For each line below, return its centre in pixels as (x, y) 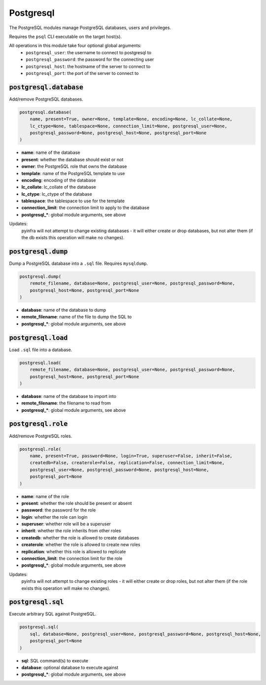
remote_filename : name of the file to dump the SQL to (77, 317)
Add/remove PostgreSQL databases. (46, 99)
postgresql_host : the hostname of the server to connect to (88, 66)
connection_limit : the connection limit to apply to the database (85, 208)
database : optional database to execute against (70, 668)
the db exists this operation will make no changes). (73, 238)
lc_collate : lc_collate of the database (59, 187)
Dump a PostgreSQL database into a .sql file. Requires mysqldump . (79, 263)
